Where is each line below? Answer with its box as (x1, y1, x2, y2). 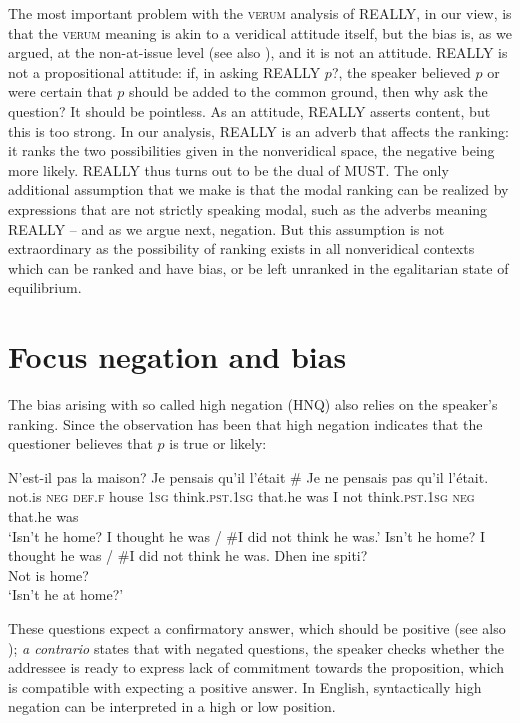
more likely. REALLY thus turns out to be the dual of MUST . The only (8, 159, 449, 180)
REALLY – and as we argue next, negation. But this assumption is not (8, 218, 445, 239)
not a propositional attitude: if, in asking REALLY (8, 61, 321, 82)
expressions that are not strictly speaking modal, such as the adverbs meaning (8, 198, 488, 219)
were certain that (8, 81, 113, 102)
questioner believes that (8, 433, 153, 454)
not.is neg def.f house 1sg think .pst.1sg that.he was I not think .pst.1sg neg (8, 486, 475, 507)
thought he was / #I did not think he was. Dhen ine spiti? (8, 545, 368, 566)
